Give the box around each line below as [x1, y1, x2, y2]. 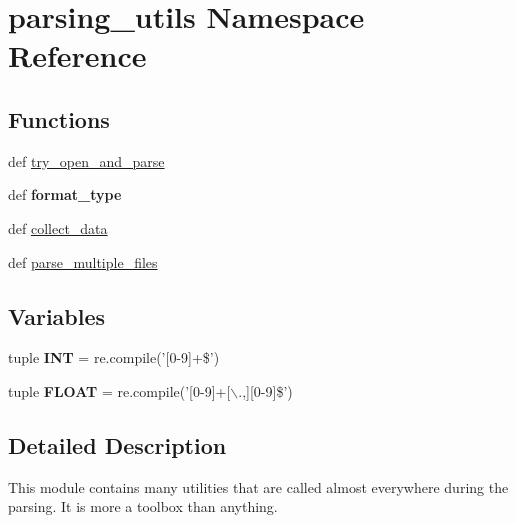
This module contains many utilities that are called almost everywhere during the [8, 476, 509, 497]
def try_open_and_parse [8, 150, 165, 171]
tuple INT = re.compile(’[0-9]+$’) [8, 347, 220, 368]
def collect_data [8, 217, 108, 238]
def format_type [8, 184, 122, 205]
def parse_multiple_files [8, 251, 158, 272]
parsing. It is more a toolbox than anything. [8, 496, 278, 517]
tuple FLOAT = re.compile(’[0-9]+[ [8, 380, 231, 401]
